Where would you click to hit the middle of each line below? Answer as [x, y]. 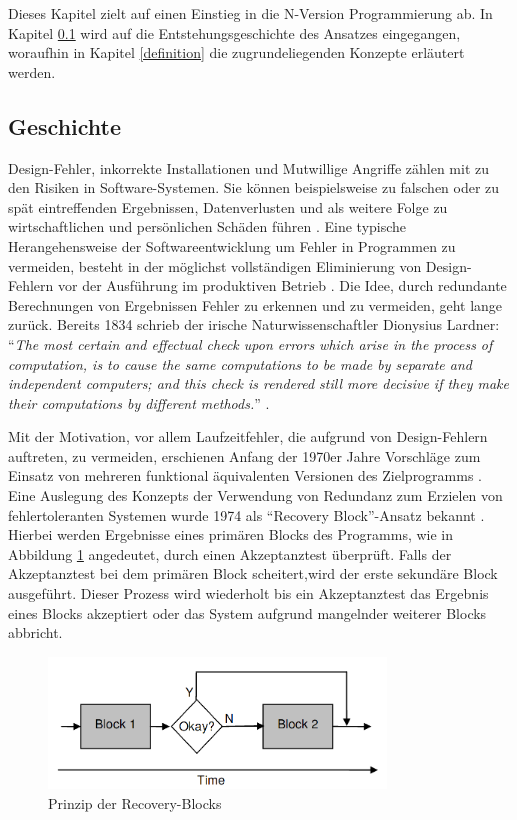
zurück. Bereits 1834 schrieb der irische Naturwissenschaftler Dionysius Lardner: [254, 324]
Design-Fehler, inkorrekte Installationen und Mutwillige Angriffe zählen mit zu [249, 167]
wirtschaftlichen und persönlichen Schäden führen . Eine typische [207, 226]
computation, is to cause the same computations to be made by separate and [240, 363]
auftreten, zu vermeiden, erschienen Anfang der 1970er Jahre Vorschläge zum [244, 455]
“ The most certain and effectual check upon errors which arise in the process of [250, 343]
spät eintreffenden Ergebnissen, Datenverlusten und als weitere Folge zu [228, 206]
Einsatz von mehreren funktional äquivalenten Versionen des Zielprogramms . [245, 475]
